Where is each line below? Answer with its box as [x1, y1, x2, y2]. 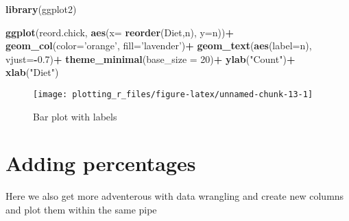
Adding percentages [5, 149, 196, 177]
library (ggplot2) [5, 2, 77, 16]
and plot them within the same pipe [5, 202, 157, 216]
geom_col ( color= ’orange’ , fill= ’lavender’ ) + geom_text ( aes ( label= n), [5, 38, 312, 53]
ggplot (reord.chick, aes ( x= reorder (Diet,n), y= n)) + [5, 25, 234, 39]
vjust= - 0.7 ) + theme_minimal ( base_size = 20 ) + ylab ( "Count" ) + [5, 51, 296, 66]
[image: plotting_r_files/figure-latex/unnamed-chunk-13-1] [33, 89, 313, 99]
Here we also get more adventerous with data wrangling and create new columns [5, 189, 344, 203]
